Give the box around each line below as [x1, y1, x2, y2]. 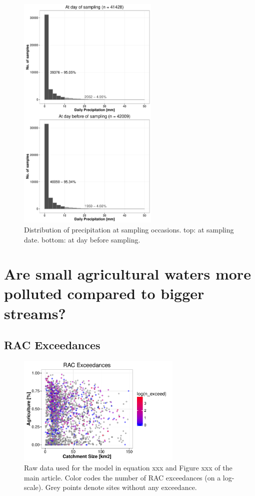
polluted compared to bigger [4, 283, 204, 304]
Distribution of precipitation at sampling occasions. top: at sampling [24, 224, 234, 234]
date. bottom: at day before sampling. [24, 234, 140, 244]
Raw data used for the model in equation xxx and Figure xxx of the [24, 462, 232, 473]
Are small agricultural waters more [4, 264, 251, 284]
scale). [24, 482, 43, 492]
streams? [4, 303, 66, 323]
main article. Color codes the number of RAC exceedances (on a [24, 472, 221, 482]
